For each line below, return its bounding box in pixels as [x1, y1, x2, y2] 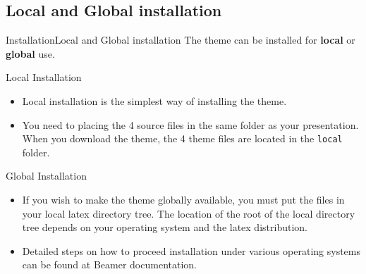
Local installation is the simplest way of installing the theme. [22, 93, 287, 108]
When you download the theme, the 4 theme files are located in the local [22, 131, 343, 146]
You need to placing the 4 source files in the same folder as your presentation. [22, 117, 359, 132]
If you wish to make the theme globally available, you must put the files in [22, 192, 345, 207]
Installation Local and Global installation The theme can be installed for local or [6, 32, 355, 47]
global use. [6, 46, 55, 61]
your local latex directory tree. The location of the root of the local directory [22, 206, 355, 220]
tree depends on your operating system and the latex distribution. [22, 220, 307, 235]
